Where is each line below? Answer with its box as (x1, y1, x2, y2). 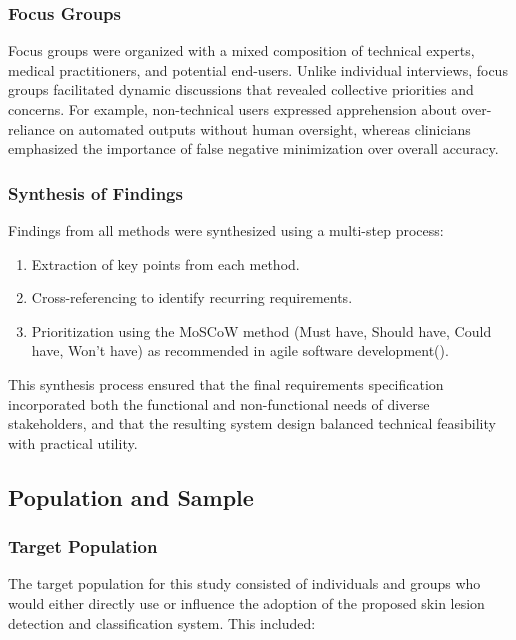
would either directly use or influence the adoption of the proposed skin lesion (8, 592, 485, 613)
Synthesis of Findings (8, 180, 183, 205)
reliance (8, 118, 55, 139)
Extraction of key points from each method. (31, 253, 300, 274)
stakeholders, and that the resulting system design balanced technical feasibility (8, 413, 496, 434)
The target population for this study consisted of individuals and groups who (8, 573, 481, 594)
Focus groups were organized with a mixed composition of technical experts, (8, 40, 475, 61)
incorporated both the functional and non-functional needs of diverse (8, 393, 430, 414)
